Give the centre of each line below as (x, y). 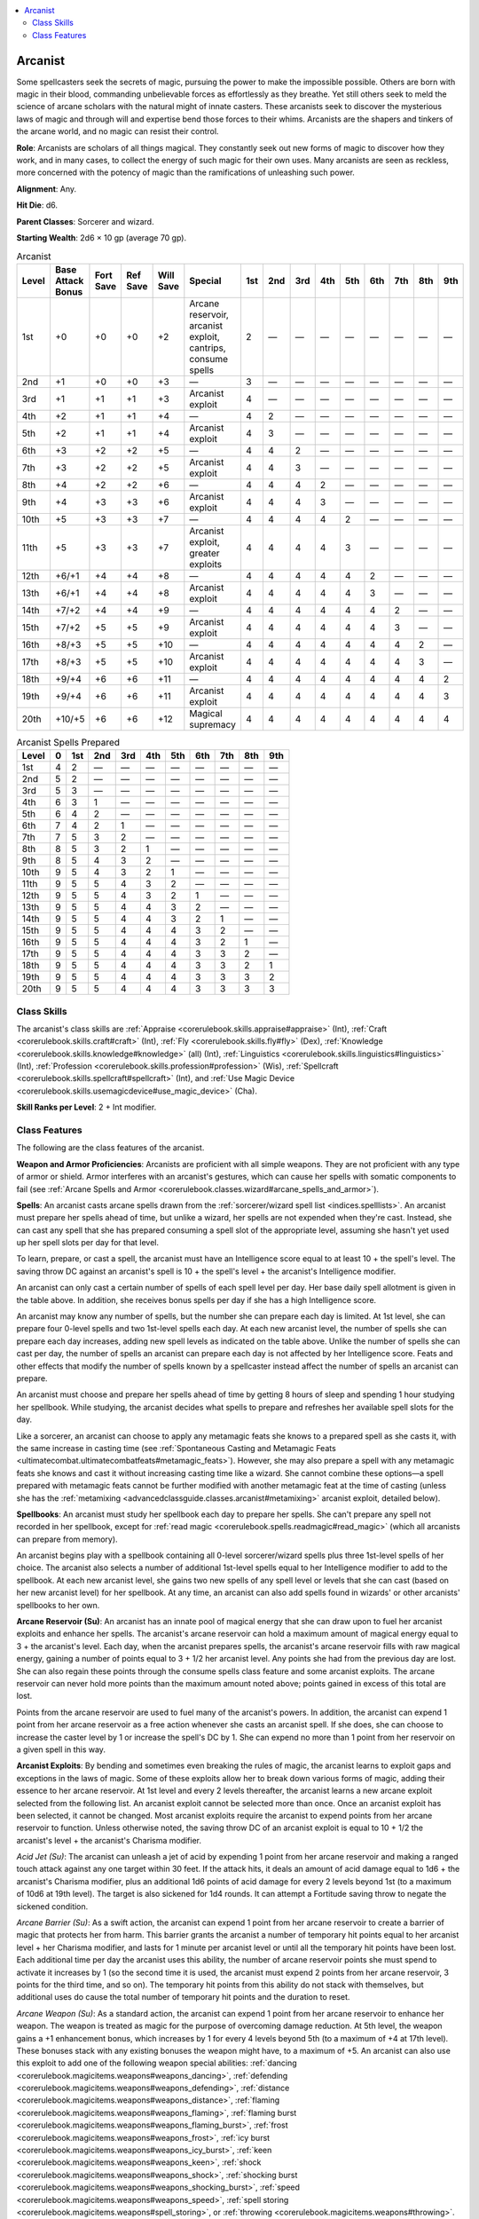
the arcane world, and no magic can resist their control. (118, 131)
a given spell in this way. (61, 1749)
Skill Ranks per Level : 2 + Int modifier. (86, 1107)
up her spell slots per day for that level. (88, 1243)
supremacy (213, 724)
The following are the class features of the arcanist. (110, 1148)
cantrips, (208, 348)
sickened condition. (52, 1906)
